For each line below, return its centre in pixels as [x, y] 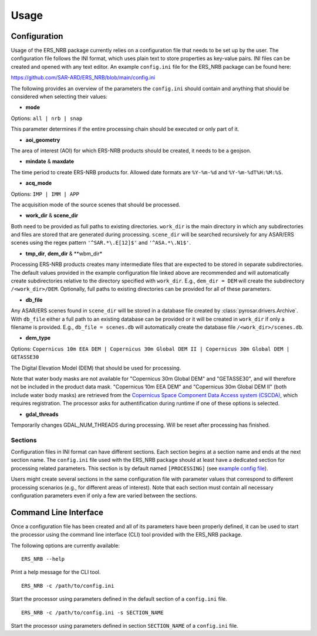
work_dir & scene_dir [52, 215]
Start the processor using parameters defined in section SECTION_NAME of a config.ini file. [124, 626]
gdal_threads [42, 414]
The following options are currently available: [65, 545]
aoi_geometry [43, 140]
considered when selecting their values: [59, 96]
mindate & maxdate [50, 161]
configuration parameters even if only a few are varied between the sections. [104, 495]
